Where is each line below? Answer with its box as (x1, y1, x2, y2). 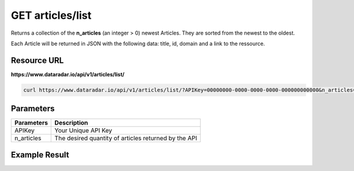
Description (54, 119, 88, 127)
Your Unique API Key (54, 126, 112, 135)
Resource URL (11, 55, 64, 65)
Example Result (11, 150, 70, 160)
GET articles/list (11, 9, 91, 22)
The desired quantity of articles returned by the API (54, 134, 198, 142)
